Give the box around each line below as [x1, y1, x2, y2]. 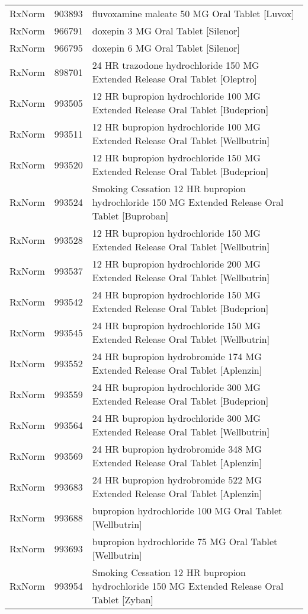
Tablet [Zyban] [92, 593, 153, 606]
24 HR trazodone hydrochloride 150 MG [92, 58, 259, 72]
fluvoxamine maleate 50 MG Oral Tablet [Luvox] [92, 7, 294, 20]
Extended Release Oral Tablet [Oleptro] [92, 72, 257, 85]
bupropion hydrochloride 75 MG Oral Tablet [92, 535, 278, 548]
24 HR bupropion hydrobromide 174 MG [92, 349, 262, 363]
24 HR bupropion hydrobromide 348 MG [92, 442, 262, 456]
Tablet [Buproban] [92, 209, 169, 222]
